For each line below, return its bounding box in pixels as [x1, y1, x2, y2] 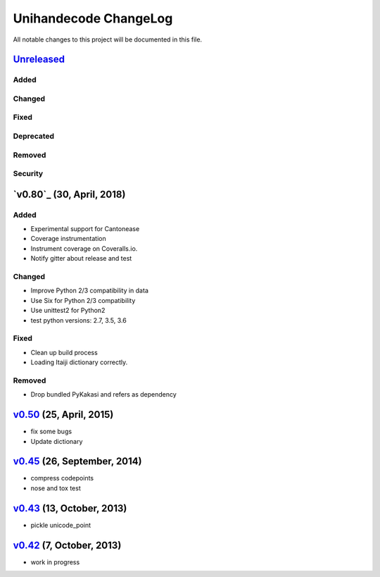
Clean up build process [30, 348, 98, 356]
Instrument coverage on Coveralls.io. [30, 244, 138, 253]
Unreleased [13, 54, 65, 66]
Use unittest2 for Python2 [30, 306, 106, 315]
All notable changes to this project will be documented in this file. [13, 35, 203, 44]
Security [13, 169, 44, 179]
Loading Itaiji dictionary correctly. [30, 358, 128, 366]
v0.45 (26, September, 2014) [13, 455, 142, 468]
